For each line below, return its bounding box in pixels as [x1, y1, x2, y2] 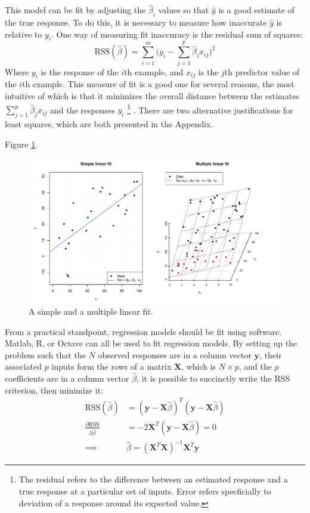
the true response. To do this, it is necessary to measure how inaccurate [5, 16, 267, 29]
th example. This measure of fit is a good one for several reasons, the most [21, 78, 294, 90]
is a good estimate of [218, 4, 294, 16]
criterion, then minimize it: [5, 383, 103, 396]
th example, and [124, 65, 184, 78]
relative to [5, 27, 42, 40]
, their [259, 348, 282, 361]
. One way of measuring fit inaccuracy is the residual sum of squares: [51, 27, 303, 40]
